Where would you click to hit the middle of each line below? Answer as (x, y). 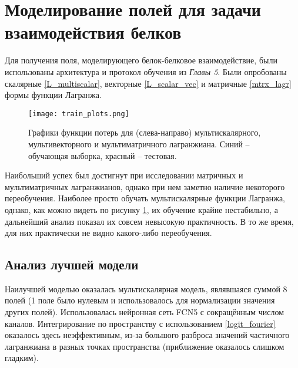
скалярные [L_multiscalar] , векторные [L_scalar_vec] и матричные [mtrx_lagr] (148, 83)
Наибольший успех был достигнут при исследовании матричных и (124, 175)
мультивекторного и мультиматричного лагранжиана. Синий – (139, 144)
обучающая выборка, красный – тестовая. (103, 155)
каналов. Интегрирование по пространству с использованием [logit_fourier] (140, 323)
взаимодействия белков (93, 32)
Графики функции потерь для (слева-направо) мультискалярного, (145, 132)
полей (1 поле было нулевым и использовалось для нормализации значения (140, 300)
